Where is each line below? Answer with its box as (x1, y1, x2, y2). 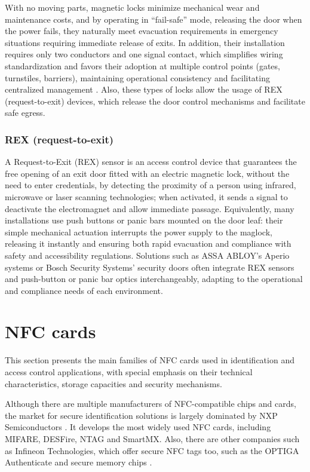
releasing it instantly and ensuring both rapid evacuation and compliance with (5, 237, 291, 250)
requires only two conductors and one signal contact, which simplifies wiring (5, 48, 283, 60)
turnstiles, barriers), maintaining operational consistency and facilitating (5, 71, 270, 84)
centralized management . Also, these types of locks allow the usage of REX (5, 83, 283, 96)
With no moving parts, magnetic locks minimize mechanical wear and (5, 1, 260, 13)
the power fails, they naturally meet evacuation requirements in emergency (5, 24, 278, 37)
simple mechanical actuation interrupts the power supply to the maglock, (5, 225, 272, 238)
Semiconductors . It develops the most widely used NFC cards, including (5, 421, 271, 433)
